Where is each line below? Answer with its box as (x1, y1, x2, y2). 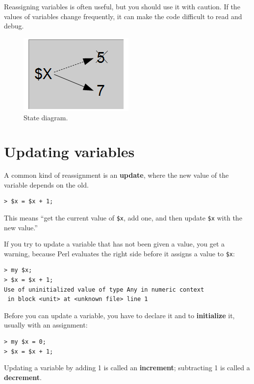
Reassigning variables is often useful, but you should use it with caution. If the (4, 1, 240, 11)
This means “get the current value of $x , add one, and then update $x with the (4, 212, 242, 222)
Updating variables (4, 141, 135, 162)
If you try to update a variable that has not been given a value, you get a (4, 239, 225, 249)
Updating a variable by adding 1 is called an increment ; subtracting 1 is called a (4, 362, 250, 373)
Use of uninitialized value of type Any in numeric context (4, 286, 204, 293)
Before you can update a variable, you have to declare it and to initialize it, (4, 310, 235, 320)
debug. (4, 21, 24, 31)
